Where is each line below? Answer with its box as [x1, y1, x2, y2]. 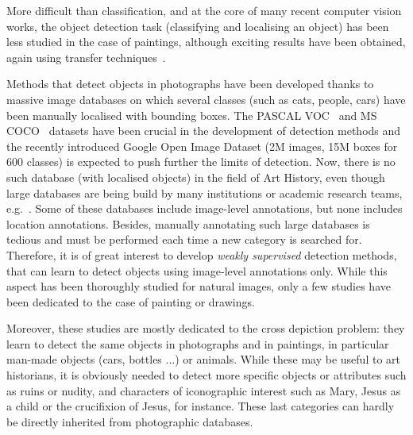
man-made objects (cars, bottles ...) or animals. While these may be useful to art [6, 351, 400, 368]
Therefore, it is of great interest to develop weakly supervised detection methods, [6, 246, 397, 263]
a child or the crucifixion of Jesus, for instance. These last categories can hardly [6, 398, 395, 414]
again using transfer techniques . [6, 48, 166, 65]
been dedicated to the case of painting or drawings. [6, 293, 255, 310]
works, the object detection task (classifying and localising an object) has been [6, 17, 389, 34]
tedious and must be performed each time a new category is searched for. [6, 231, 362, 248]
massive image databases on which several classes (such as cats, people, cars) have [6, 90, 406, 107]
